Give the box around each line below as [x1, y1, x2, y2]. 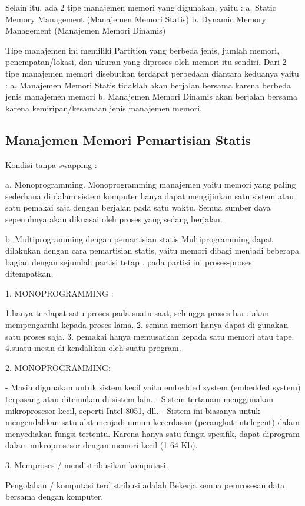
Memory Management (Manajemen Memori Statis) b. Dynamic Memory [5, 12, 266, 25]
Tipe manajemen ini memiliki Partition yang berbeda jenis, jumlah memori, [5, 44, 280, 56]
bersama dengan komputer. [5, 490, 104, 502]
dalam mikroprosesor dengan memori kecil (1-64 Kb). [5, 439, 198, 451]
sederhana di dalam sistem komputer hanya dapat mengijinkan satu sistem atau [5, 189, 294, 202]
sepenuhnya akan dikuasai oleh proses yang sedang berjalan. [5, 212, 223, 225]
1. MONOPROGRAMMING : [5, 287, 114, 299]
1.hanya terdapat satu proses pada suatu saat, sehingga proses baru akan [5, 307, 270, 319]
